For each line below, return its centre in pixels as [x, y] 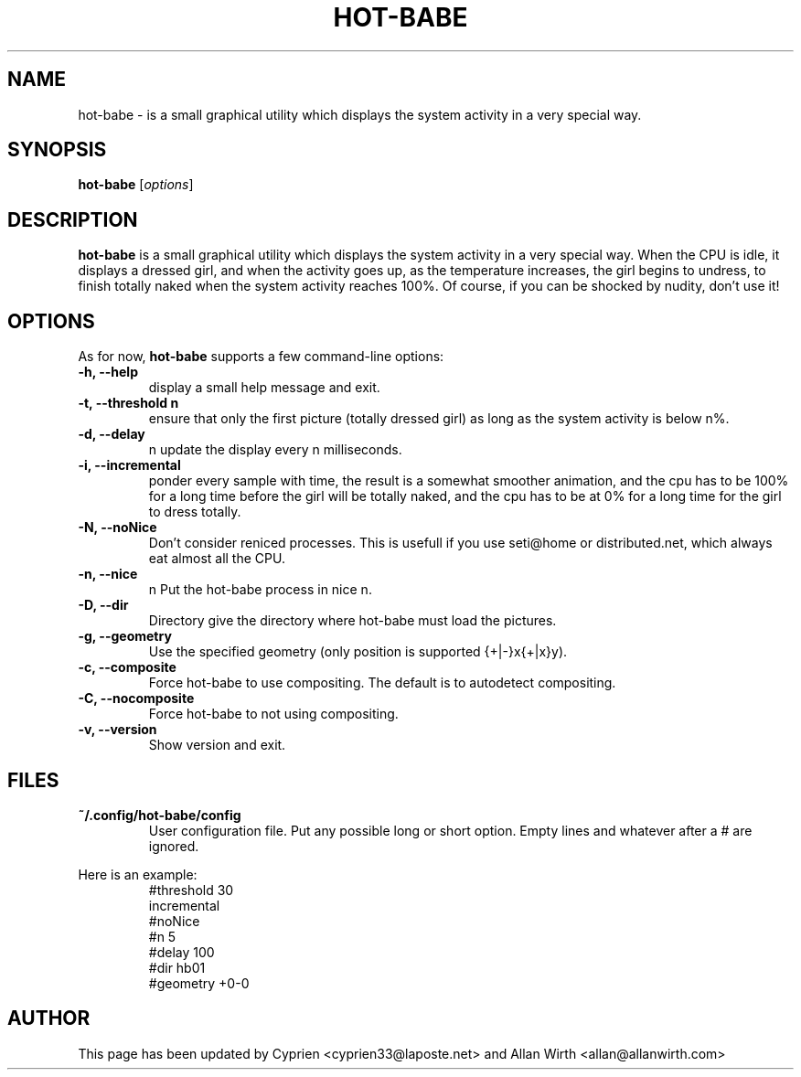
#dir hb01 [177, 967]
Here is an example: [138, 874]
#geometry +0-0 [199, 983]
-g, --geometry [125, 636]
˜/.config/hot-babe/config [160, 815]
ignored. [174, 846]
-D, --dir [103, 605]
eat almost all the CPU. [217, 559]
